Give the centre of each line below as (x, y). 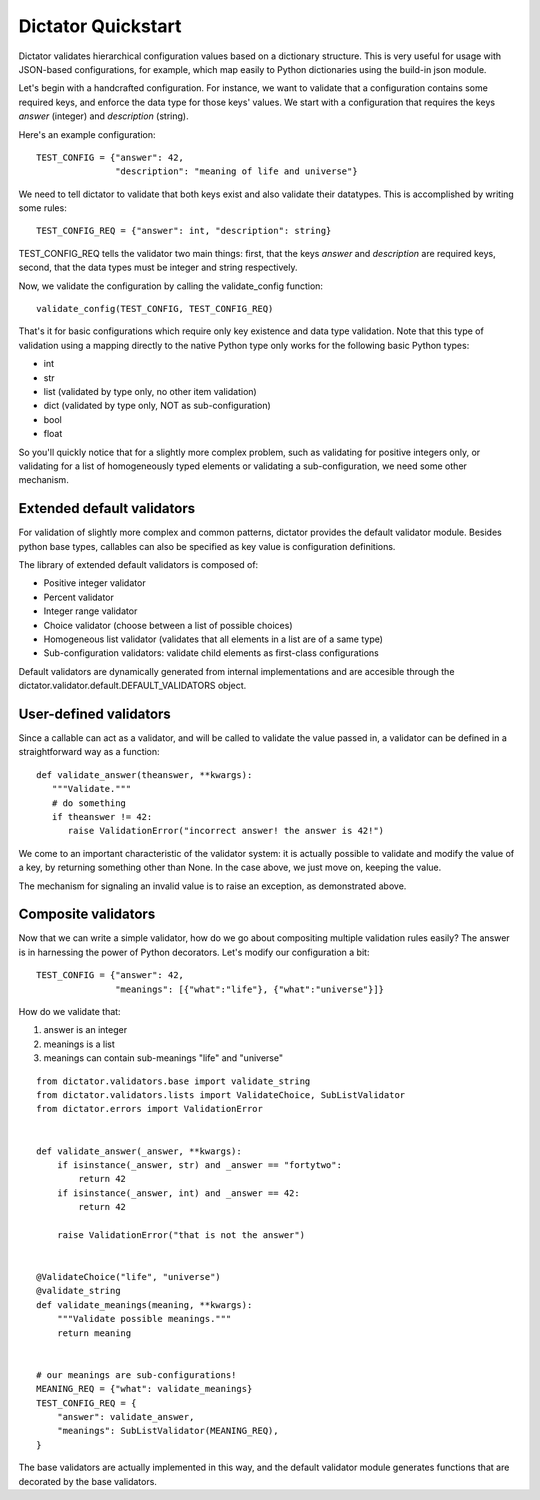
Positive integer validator (94, 583)
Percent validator (78, 597)
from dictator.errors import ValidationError (150, 1109)
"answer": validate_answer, (125, 1416)
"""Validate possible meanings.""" (144, 1319)
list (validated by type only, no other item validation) (150, 391)
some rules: (42, 208)
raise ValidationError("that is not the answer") (180, 1234)
